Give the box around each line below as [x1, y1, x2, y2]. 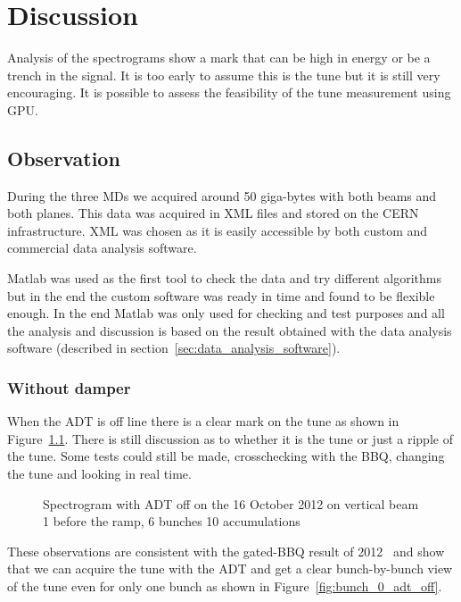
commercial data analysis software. [7, 238, 197, 257]
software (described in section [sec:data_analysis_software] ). [7, 339, 341, 357]
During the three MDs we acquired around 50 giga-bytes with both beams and [7, 186, 437, 205]
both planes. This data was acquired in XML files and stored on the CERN [7, 204, 419, 222]
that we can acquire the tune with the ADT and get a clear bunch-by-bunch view [7, 559, 453, 578]
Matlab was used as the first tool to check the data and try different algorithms [7, 269, 442, 288]
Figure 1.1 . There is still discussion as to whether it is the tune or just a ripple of [7, 429, 453, 447]
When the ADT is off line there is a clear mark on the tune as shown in [7, 412, 399, 431]
